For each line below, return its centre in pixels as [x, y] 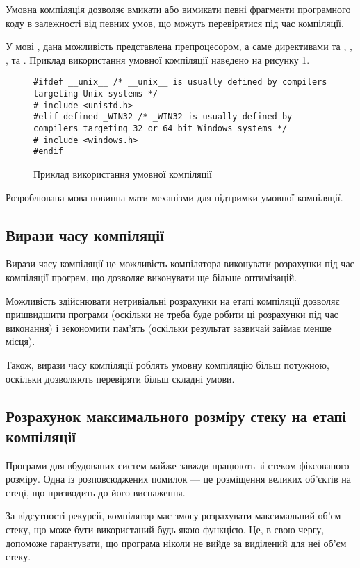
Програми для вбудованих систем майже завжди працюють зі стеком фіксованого [178, 465]
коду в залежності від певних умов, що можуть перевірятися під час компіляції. [175, 23]
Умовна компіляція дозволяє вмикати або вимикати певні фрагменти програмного [178, 9]
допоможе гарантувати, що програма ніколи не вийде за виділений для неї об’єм [176, 543]
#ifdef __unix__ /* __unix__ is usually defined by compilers [180, 82]
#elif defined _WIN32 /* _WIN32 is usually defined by [163, 117]
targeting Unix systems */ [96, 94]
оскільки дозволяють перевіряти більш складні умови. [120, 378]
